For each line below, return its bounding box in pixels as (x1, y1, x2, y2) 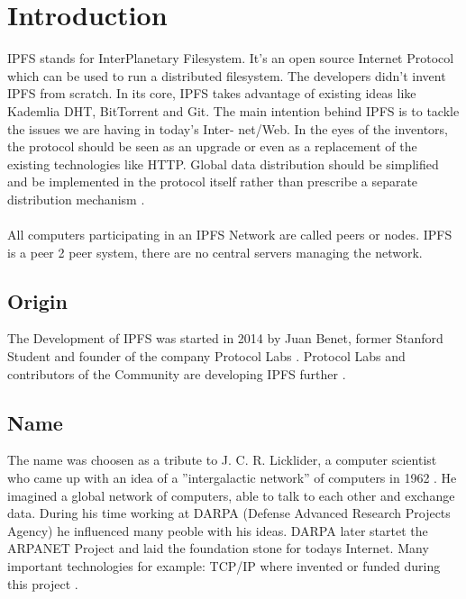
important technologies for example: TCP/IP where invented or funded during (7, 557, 441, 575)
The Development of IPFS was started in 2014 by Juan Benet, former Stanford (7, 329, 443, 348)
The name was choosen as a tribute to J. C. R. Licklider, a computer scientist (7, 450, 437, 469)
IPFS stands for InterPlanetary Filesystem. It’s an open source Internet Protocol (7, 49, 454, 68)
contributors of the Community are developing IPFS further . (7, 364, 346, 383)
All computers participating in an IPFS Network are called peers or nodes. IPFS (7, 225, 452, 244)
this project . (7, 574, 78, 593)
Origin (7, 286, 68, 314)
